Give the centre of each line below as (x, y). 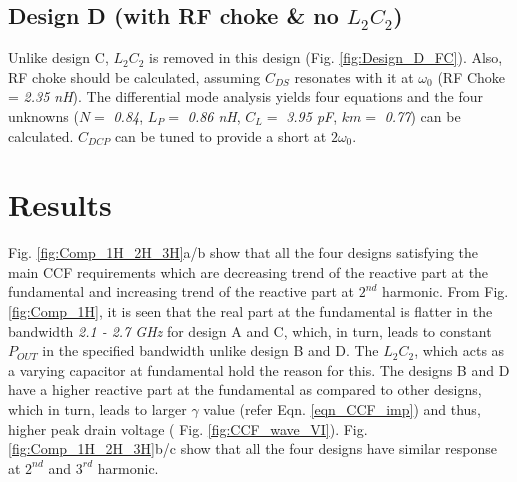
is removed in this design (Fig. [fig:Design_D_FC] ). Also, (326, 57)
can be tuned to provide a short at (220, 135)
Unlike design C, (58, 57)
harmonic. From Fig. (445, 291)
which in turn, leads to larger (97, 409)
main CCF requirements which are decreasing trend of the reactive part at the (248, 271)
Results (60, 204)
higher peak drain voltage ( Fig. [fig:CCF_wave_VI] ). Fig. (188, 428)
